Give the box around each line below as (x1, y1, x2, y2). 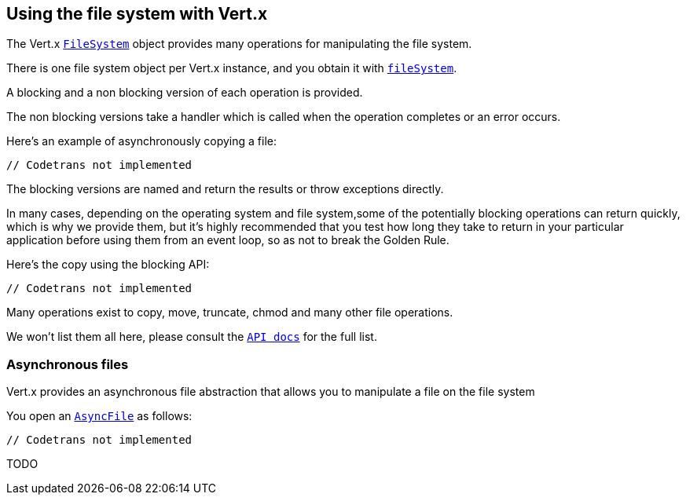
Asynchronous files (6, 356, 129, 372)
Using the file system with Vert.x (6, 4, 268, 24)
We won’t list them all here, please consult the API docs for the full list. (6, 330, 377, 344)
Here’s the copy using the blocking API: (6, 258, 210, 272)
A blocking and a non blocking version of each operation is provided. (6, 86, 363, 100)
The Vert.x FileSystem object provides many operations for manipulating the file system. (6, 37, 472, 51)
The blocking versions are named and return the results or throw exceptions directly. (6, 182, 444, 196)
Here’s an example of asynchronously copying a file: (6, 134, 277, 148)
